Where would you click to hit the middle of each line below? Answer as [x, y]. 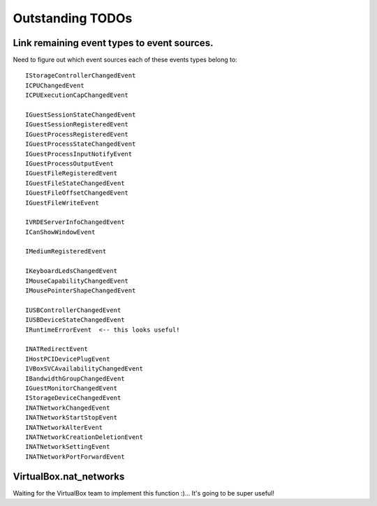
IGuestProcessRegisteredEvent [77, 134]
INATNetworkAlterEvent [64, 427]
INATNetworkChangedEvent [68, 408]
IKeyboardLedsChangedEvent [72, 271]
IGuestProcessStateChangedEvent [81, 144]
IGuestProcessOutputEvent [70, 163]
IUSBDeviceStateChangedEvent [75, 320]
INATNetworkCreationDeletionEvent [84, 437]
